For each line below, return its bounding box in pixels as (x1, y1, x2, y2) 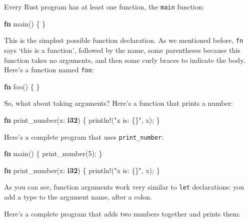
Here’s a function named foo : (4, 64, 94, 75)
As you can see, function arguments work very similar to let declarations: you (4, 182, 244, 192)
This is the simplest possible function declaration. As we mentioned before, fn (4, 35, 243, 45)
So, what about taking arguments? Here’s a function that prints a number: (4, 98, 233, 108)
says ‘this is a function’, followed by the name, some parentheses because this (4, 44, 240, 55)
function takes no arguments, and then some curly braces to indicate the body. (4, 54, 245, 65)
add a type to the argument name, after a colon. (4, 192, 152, 202)
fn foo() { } (4, 81, 40, 91)
